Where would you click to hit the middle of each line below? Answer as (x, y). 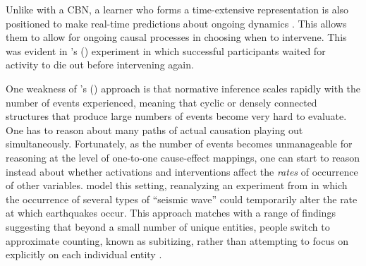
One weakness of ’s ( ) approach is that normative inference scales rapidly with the (183, 88)
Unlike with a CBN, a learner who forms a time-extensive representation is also (177, 9)
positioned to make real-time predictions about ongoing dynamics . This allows (176, 23)
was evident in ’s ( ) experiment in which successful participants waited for (166, 50)
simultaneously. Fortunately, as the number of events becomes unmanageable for (179, 144)
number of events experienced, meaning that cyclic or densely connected (161, 102)
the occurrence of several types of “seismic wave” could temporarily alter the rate (182, 199)
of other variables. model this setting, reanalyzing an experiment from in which (177, 185)
